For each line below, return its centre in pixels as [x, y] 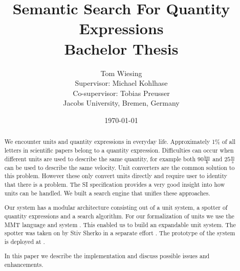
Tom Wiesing [121, 73]
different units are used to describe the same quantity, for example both [100, 158]
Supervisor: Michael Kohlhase [121, 83]
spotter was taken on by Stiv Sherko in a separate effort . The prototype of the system [120, 233]
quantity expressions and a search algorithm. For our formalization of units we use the [119, 216]
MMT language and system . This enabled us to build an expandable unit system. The [120, 224]
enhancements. [24, 265]
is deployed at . [25, 241]
